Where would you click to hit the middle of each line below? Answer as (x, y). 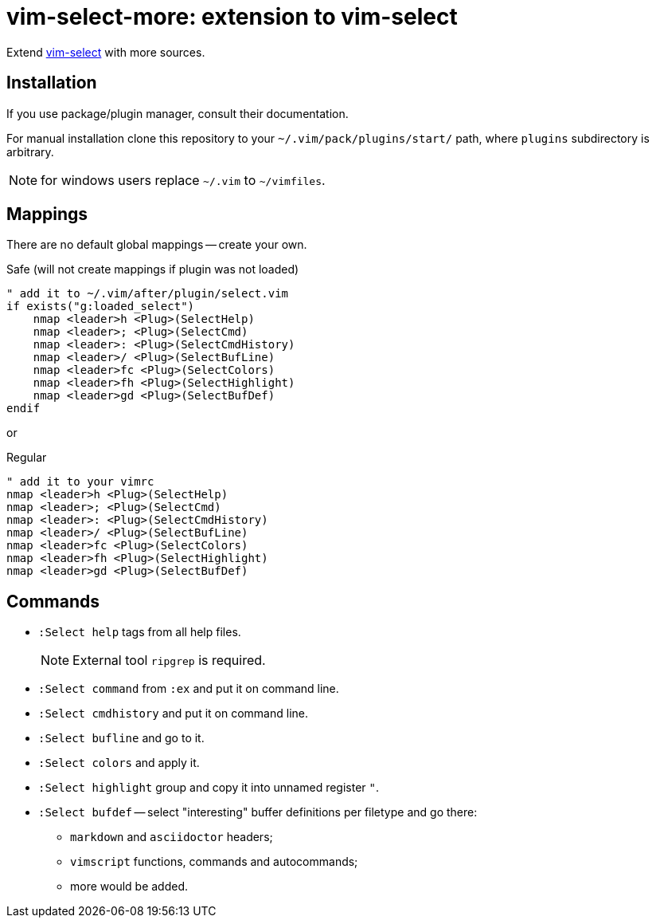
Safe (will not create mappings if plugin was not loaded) (153, 269)
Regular (27, 458)
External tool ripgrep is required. (169, 661)
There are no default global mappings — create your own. (157, 245)
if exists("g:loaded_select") (101, 307)
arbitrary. (30, 151)
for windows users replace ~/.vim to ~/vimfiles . (183, 180)
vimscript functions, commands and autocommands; (214, 862)
